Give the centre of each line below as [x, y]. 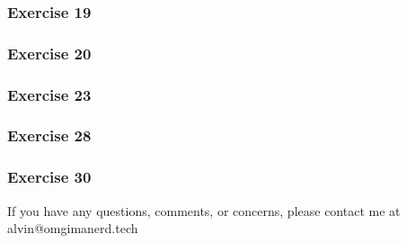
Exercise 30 [49, 177]
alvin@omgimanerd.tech [73, 228]
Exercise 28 [49, 135]
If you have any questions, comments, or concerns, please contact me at [204, 210]
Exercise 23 [49, 94]
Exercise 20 [49, 53]
